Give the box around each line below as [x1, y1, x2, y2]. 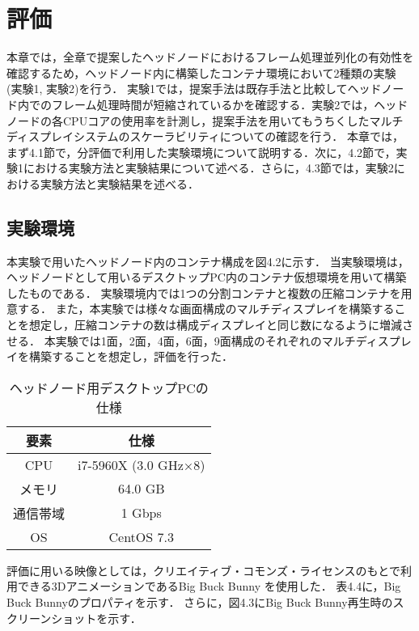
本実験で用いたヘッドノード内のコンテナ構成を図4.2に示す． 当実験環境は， [6, 252, 409, 269]
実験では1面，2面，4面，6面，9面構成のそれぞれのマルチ [55, 332, 356, 349]
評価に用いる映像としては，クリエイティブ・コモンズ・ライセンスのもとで [6, 561, 400, 578]
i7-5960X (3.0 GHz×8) [78, 455, 205, 474]
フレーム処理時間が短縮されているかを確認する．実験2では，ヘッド [51, 95, 408, 112]
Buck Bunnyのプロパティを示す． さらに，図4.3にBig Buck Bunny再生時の [6, 594, 393, 611]
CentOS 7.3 [108, 527, 174, 546]
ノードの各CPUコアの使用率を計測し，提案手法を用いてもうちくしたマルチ [6, 112, 404, 129]
